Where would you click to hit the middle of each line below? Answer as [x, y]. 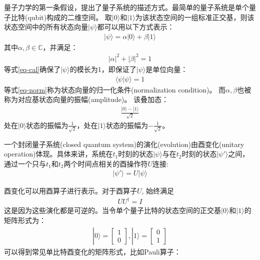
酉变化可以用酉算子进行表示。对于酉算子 [70, 191]
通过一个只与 [25, 163]
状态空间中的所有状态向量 [46, 27]
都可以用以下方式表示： [136, 27]
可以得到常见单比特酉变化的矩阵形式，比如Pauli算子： [92, 251]
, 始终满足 [158, 191]
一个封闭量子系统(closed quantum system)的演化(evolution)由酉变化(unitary [124, 144]
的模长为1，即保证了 [103, 69]
